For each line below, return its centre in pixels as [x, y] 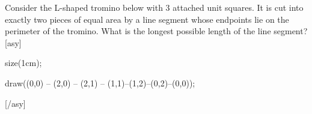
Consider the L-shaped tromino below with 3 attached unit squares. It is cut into [154, 7]
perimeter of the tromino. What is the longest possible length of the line [138, 31]
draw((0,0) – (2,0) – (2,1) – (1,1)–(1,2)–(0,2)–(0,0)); [100, 82]
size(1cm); [23, 63]
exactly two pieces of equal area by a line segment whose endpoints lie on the [147, 19]
